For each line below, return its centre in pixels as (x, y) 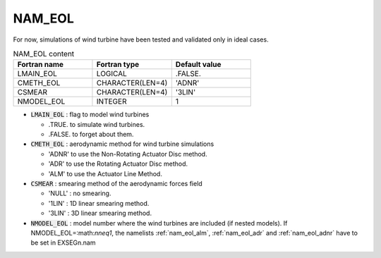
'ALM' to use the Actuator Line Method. (105, 173)
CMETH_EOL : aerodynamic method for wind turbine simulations (122, 144)
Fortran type (118, 65)
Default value (198, 65)
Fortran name (40, 65)
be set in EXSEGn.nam (63, 242)
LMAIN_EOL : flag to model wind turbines (90, 115)
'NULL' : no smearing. (80, 193)
